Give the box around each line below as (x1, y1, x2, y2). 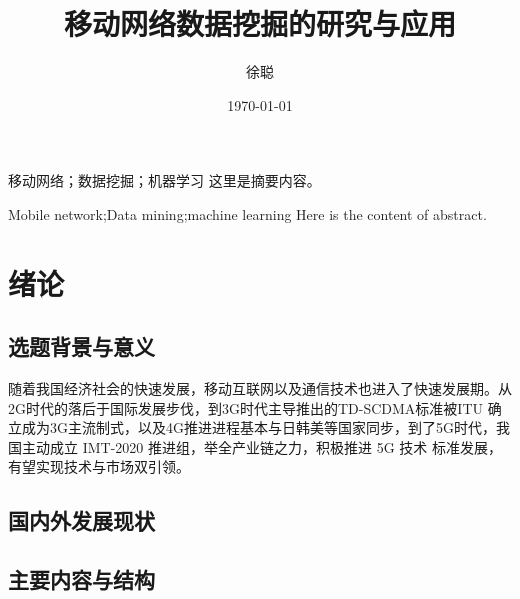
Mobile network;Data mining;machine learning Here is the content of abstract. (8, 203, 487, 224)
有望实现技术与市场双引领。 (8, 456, 190, 477)
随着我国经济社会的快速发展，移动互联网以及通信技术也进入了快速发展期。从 (8, 378, 512, 399)
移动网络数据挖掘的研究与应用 (63, 3, 456, 44)
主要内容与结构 (8, 564, 155, 595)
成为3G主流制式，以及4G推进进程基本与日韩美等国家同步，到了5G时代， (21, 417, 496, 438)
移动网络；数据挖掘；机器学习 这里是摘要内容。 (8, 170, 321, 191)
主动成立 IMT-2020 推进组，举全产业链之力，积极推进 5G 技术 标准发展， (21, 436, 502, 457)
